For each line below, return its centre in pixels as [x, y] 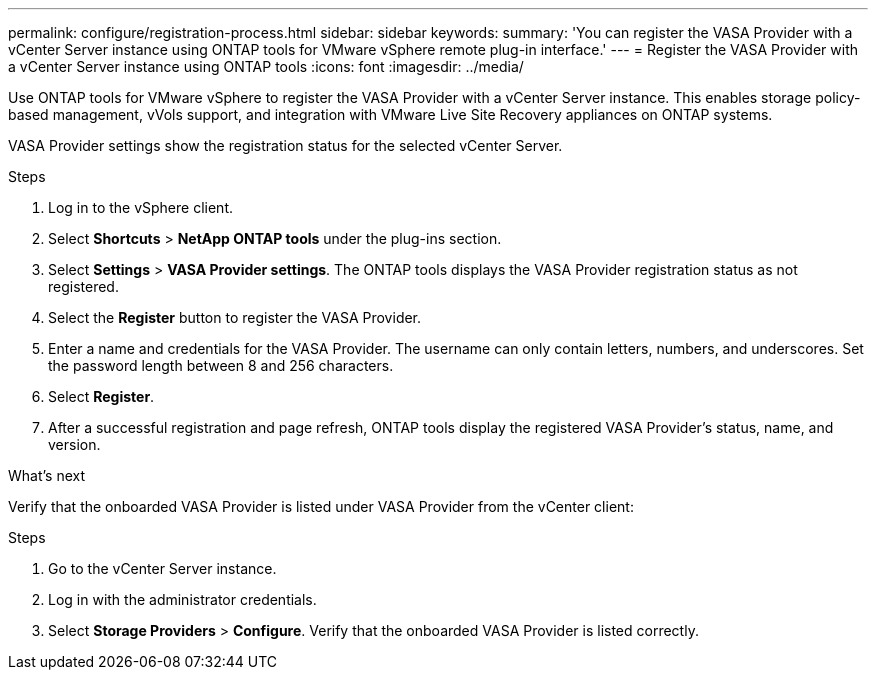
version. [74, 444]
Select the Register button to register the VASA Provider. [235, 317]
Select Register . [101, 396]
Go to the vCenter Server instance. [162, 568]
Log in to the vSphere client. [140, 207]
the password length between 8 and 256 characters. [221, 365]
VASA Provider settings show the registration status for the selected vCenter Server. [285, 145]
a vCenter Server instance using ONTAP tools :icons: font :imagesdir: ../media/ [266, 66]
